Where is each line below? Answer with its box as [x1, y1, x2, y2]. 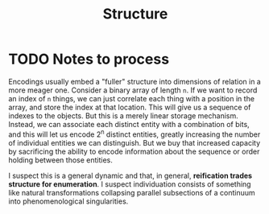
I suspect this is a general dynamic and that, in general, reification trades [8, 171, 252, 180]
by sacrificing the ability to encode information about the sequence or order [8, 146, 260, 156]
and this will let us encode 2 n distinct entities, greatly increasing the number [8, 128, 261, 139]
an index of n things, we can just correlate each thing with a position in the [8, 93, 255, 103]
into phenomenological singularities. [8, 196, 129, 206]
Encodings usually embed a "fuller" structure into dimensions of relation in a [8, 76, 262, 86]
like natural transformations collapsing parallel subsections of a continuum [8, 187, 255, 197]
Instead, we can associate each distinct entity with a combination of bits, [8, 119, 250, 129]
